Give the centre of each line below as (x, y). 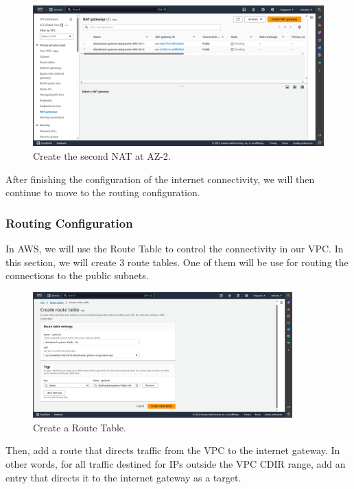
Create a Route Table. (80, 427)
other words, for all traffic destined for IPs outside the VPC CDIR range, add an (176, 463)
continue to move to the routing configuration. (103, 192)
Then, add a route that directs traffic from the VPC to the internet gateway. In (173, 450)
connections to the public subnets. (77, 275)
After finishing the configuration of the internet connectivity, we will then (160, 179)
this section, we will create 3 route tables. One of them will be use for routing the (177, 262)
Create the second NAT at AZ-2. (102, 155)
